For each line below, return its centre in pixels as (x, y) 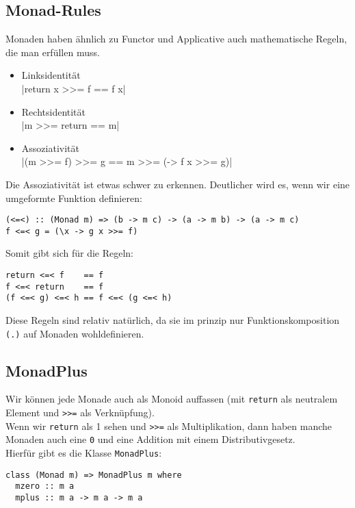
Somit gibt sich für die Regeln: (69, 253)
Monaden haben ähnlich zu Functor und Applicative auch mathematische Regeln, (176, 39)
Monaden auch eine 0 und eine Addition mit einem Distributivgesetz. (150, 439)
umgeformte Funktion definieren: (74, 198)
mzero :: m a (45, 486)
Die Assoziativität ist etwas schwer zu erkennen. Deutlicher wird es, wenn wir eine (178, 184)
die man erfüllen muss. (53, 52)
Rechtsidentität (54, 111)
